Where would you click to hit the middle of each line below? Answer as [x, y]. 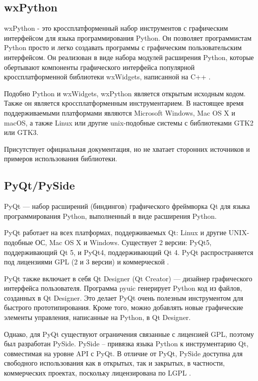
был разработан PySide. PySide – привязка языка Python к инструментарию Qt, [126, 344]
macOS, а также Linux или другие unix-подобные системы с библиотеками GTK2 [129, 122]
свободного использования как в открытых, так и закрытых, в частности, [115, 363]
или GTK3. [21, 132]
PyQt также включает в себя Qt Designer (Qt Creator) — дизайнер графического [128, 278]
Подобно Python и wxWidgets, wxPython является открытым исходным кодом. [125, 93]
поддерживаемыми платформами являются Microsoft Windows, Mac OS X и [120, 112]
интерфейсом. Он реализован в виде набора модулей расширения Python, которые [129, 57]
